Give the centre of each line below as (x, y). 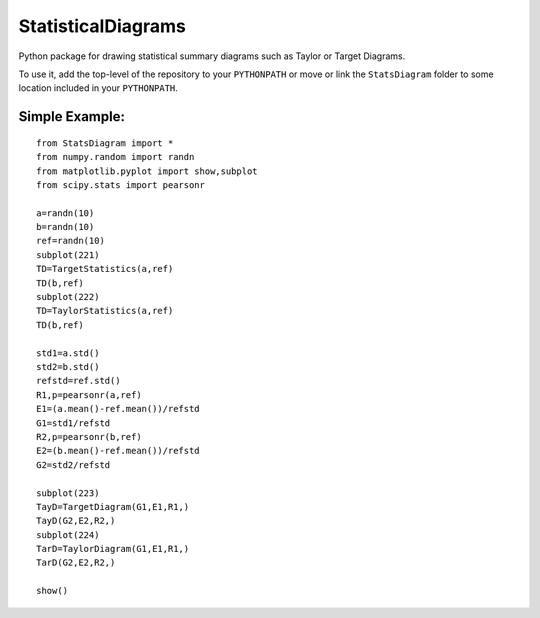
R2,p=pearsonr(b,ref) (89, 436)
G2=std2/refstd (73, 464)
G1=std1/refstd (73, 423)
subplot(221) (68, 254)
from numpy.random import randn (115, 157)
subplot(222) (68, 297)
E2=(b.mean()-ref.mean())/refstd (118, 451)
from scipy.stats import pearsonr (120, 184)
